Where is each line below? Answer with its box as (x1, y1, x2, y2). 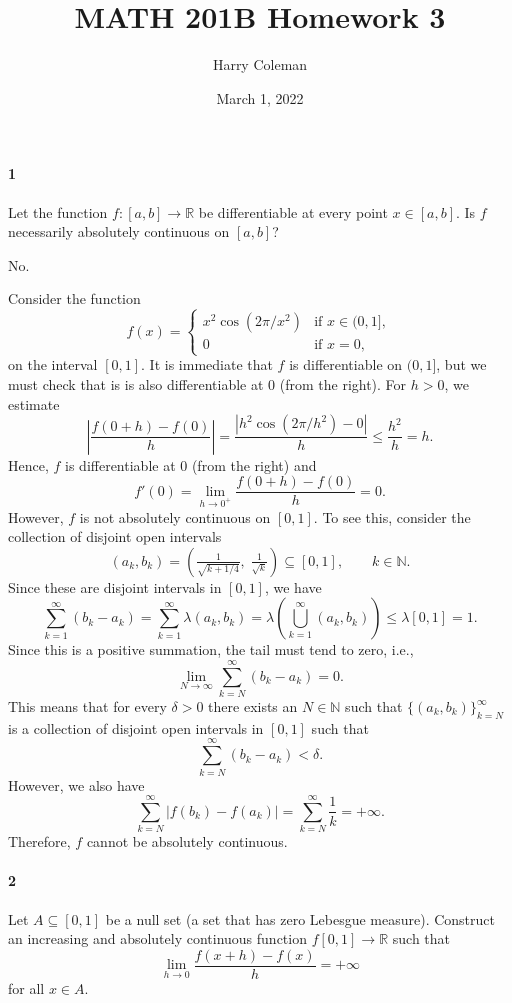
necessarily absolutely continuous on (8, 221, 230, 242)
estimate (8, 393, 60, 414)
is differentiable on (289, 354, 403, 375)
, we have (264, 576, 322, 597)
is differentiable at (65, 454, 176, 475)
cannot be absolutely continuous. (86, 831, 288, 852)
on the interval (8, 354, 98, 375)
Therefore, (8, 831, 71, 852)
